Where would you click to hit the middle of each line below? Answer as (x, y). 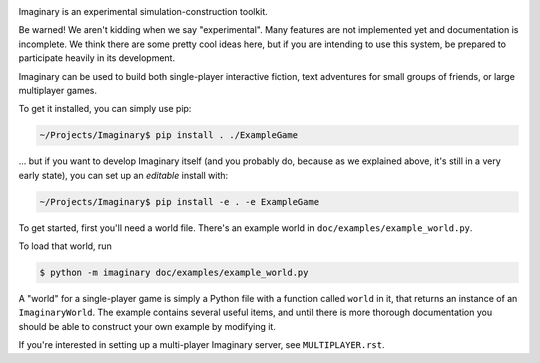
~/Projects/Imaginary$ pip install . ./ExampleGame (169, 135)
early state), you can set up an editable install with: (123, 175)
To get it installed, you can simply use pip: (105, 109)
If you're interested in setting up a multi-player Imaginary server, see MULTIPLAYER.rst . (201, 345)
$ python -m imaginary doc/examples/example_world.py (174, 273)
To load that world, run (65, 246)
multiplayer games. (57, 90)
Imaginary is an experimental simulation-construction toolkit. (143, 11)
